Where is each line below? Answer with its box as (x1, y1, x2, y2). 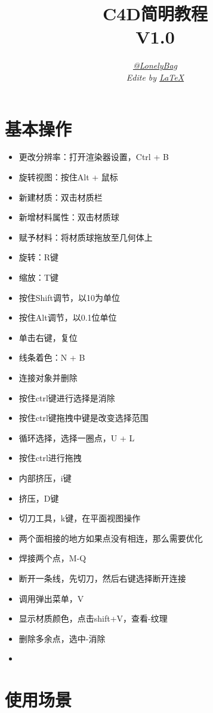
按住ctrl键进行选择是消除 (18, 391, 115, 404)
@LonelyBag (132, 59, 178, 72)
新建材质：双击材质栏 (18, 190, 103, 203)
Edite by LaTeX (126, 70, 184, 83)
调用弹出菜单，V (18, 592, 84, 604)
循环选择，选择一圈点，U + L (18, 431, 135, 444)
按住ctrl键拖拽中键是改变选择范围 (18, 411, 149, 424)
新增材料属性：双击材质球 (18, 211, 119, 223)
